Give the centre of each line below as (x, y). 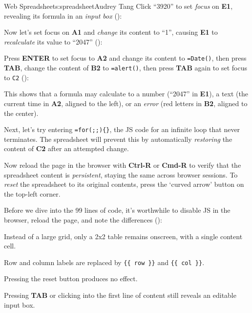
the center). (21, 113)
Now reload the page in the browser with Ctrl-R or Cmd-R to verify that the (123, 165)
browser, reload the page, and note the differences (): (83, 219)
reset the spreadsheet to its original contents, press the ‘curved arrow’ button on (124, 184)
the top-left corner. (32, 193)
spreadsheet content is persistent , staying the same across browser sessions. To (121, 174)
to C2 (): (16, 77)
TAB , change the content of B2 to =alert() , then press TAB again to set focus (126, 68)
